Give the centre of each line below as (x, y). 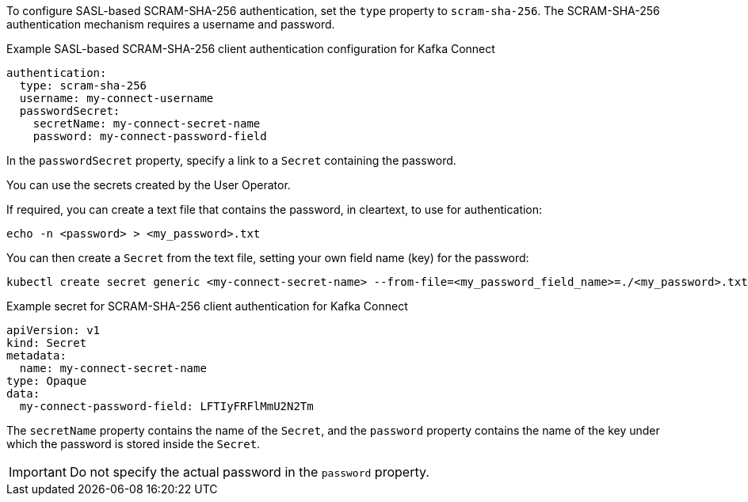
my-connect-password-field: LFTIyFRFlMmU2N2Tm (166, 406)
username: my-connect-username (116, 98)
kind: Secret (47, 343)
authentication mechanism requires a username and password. (171, 24)
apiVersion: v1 (53, 330)
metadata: (36, 356)
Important (38, 472)
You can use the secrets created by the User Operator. (149, 185)
